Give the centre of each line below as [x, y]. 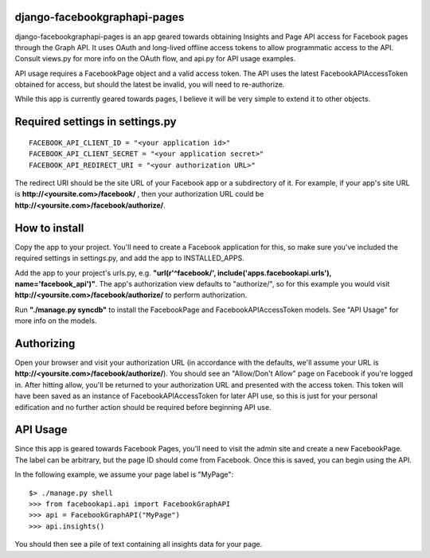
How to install [49, 228]
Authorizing [45, 343]
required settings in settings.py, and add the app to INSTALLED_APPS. [129, 258]
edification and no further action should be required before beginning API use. [143, 407]
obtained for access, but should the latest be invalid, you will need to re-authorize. [150, 84]
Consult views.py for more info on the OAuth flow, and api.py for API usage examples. [155, 59]
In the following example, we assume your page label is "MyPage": [124, 474]
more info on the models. [56, 321]
